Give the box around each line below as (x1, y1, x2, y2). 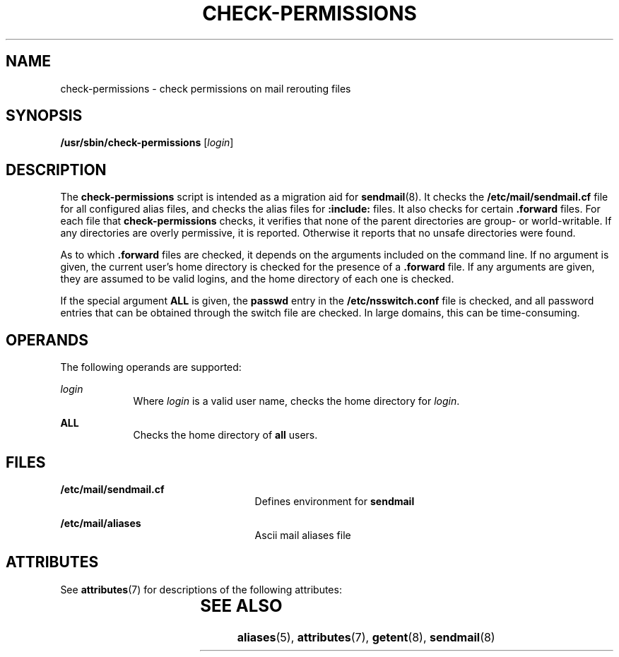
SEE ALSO (200, 595, 283, 616)
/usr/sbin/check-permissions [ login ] (60, 136, 234, 149)
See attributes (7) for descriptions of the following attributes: (60, 583, 342, 596)
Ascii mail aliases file (254, 528, 351, 541)
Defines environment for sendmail (254, 495, 415, 507)
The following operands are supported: (60, 361, 242, 374)
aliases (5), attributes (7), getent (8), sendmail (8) (237, 629, 495, 644)
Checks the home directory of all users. (133, 429, 318, 442)
